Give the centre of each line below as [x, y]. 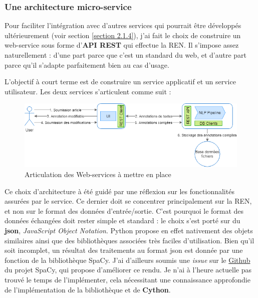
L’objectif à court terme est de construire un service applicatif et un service [120, 82]
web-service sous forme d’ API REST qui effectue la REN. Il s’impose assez [122, 45]
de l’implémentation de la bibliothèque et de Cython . [88, 289]
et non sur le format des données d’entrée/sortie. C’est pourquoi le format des [124, 210]
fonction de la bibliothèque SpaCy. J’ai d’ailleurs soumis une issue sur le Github [127, 260]
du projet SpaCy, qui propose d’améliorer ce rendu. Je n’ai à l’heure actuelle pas [128, 270]
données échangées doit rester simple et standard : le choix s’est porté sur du [122, 220]
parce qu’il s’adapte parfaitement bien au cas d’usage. [87, 64]
